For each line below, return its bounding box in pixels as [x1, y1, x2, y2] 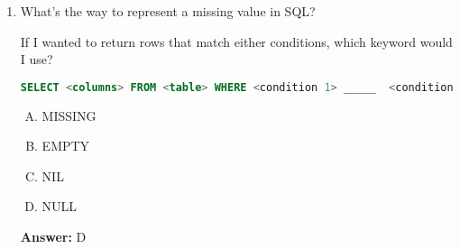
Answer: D [20, 227, 87, 246]
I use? [20, 50, 53, 69]
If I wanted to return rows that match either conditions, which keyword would [20, 32, 453, 51]
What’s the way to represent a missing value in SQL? [20, 2, 316, 20]
